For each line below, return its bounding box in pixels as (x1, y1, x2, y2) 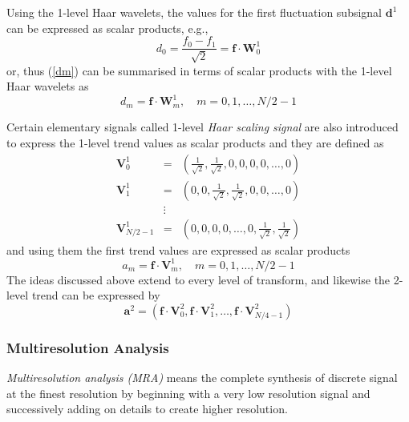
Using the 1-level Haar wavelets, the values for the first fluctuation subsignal (6, 4, 383, 20)
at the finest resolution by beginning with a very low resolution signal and (6, 384, 371, 401)
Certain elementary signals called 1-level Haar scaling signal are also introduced (6, 119, 399, 135)
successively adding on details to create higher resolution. (6, 400, 288, 417)
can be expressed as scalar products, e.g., (6, 19, 209, 36)
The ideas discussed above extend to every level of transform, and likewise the (6, 271, 391, 287)
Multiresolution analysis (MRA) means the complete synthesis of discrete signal (6, 369, 398, 386)
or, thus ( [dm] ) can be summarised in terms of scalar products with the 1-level (6, 62, 392, 78)
